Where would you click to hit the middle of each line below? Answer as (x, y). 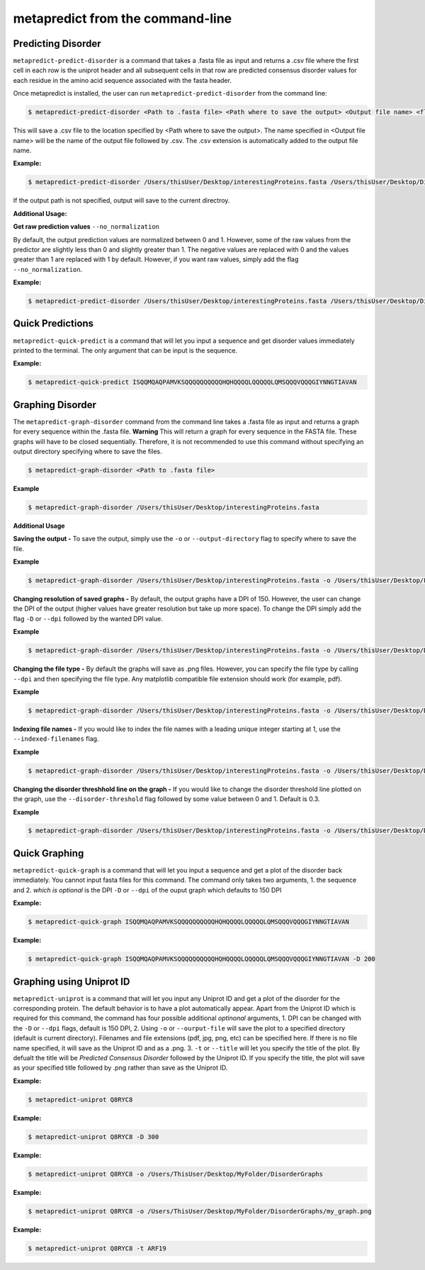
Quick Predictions (53, 323)
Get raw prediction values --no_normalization (86, 227)
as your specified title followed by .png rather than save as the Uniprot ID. (120, 1068)
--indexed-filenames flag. (56, 739)
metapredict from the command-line (123, 18)
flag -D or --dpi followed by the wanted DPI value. (88, 618)
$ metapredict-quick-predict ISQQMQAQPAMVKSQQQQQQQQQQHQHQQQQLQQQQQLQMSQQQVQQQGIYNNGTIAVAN (192, 382)
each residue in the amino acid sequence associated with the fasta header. (122, 80)
